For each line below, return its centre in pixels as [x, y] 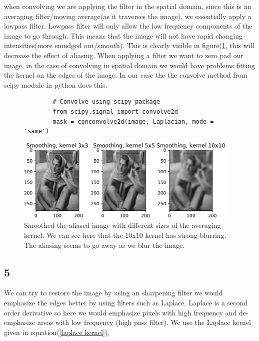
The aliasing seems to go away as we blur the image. [104, 245]
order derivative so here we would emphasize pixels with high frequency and [120, 312]
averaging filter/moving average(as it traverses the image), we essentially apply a [128, 16]
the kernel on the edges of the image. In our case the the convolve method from [126, 75]
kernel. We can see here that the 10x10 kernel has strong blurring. [125, 235]
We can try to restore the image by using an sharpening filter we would [113, 293]
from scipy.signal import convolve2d [115, 111]
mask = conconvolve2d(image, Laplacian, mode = [133, 121]
